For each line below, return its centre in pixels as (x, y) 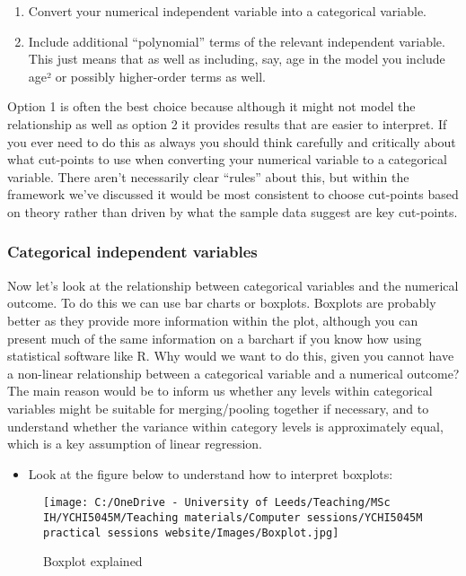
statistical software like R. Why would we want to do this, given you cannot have (231, 356)
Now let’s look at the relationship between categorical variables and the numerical (233, 285)
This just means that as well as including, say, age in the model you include (237, 59)
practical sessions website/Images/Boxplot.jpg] (191, 532)
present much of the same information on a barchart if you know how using (215, 338)
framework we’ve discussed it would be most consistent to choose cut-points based (233, 194)
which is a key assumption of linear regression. (135, 444)
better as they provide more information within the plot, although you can (213, 320)
